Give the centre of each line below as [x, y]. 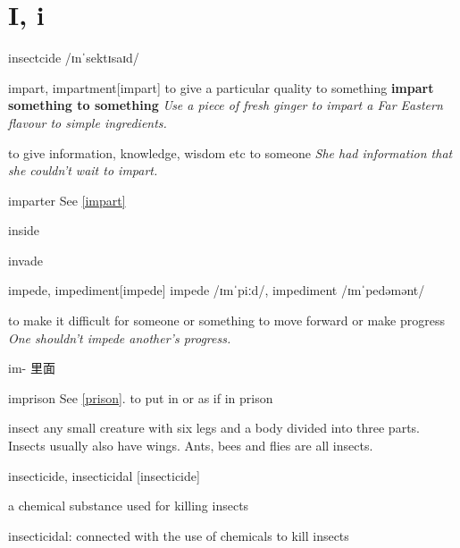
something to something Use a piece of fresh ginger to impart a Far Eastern [226, 105]
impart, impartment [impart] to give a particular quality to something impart [221, 87]
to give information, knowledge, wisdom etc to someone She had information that [230, 152]
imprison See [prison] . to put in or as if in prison [141, 397]
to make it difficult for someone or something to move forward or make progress [226, 320]
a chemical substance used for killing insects [129, 506]
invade [25, 260]
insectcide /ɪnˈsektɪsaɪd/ [74, 58]
